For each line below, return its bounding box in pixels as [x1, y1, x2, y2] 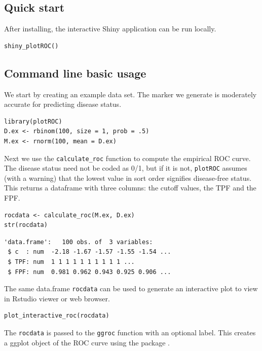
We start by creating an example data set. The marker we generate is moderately [4, 89, 257, 99]
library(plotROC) [4, 118, 62, 125]
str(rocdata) [4, 221, 48, 229]
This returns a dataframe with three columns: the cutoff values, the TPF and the [4, 182, 256, 193]
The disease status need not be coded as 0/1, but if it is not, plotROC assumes [4, 163, 247, 173]
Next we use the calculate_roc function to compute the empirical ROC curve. [4, 152, 251, 163]
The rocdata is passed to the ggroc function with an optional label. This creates [4, 327, 256, 338]
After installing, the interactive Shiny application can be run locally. [4, 23, 216, 34]
